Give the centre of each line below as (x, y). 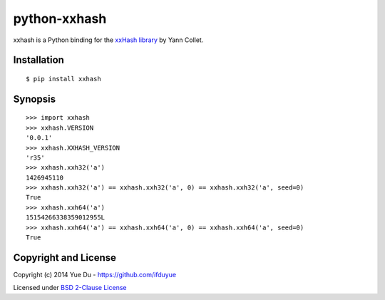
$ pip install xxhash (63, 79)
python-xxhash (60, 19)
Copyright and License (65, 258)
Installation (38, 60)
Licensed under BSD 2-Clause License (70, 288)
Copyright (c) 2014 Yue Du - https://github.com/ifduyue (95, 274)
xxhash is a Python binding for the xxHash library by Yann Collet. (108, 40)
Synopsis (35, 99)
